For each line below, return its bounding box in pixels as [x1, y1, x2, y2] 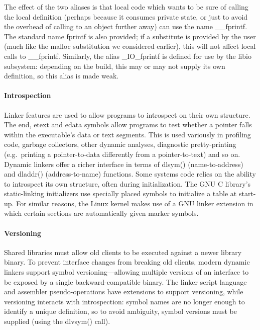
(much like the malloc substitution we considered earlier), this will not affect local [4, 41, 256, 51]
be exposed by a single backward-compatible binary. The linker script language [4, 276, 247, 287]
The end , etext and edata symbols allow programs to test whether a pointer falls [4, 119, 252, 130]
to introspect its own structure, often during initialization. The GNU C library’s [4, 178, 251, 189]
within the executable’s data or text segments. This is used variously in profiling [4, 129, 251, 139]
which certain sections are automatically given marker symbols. [4, 208, 199, 218]
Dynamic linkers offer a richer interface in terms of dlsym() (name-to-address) [4, 158, 243, 169]
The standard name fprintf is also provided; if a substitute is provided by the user [4, 31, 256, 41]
